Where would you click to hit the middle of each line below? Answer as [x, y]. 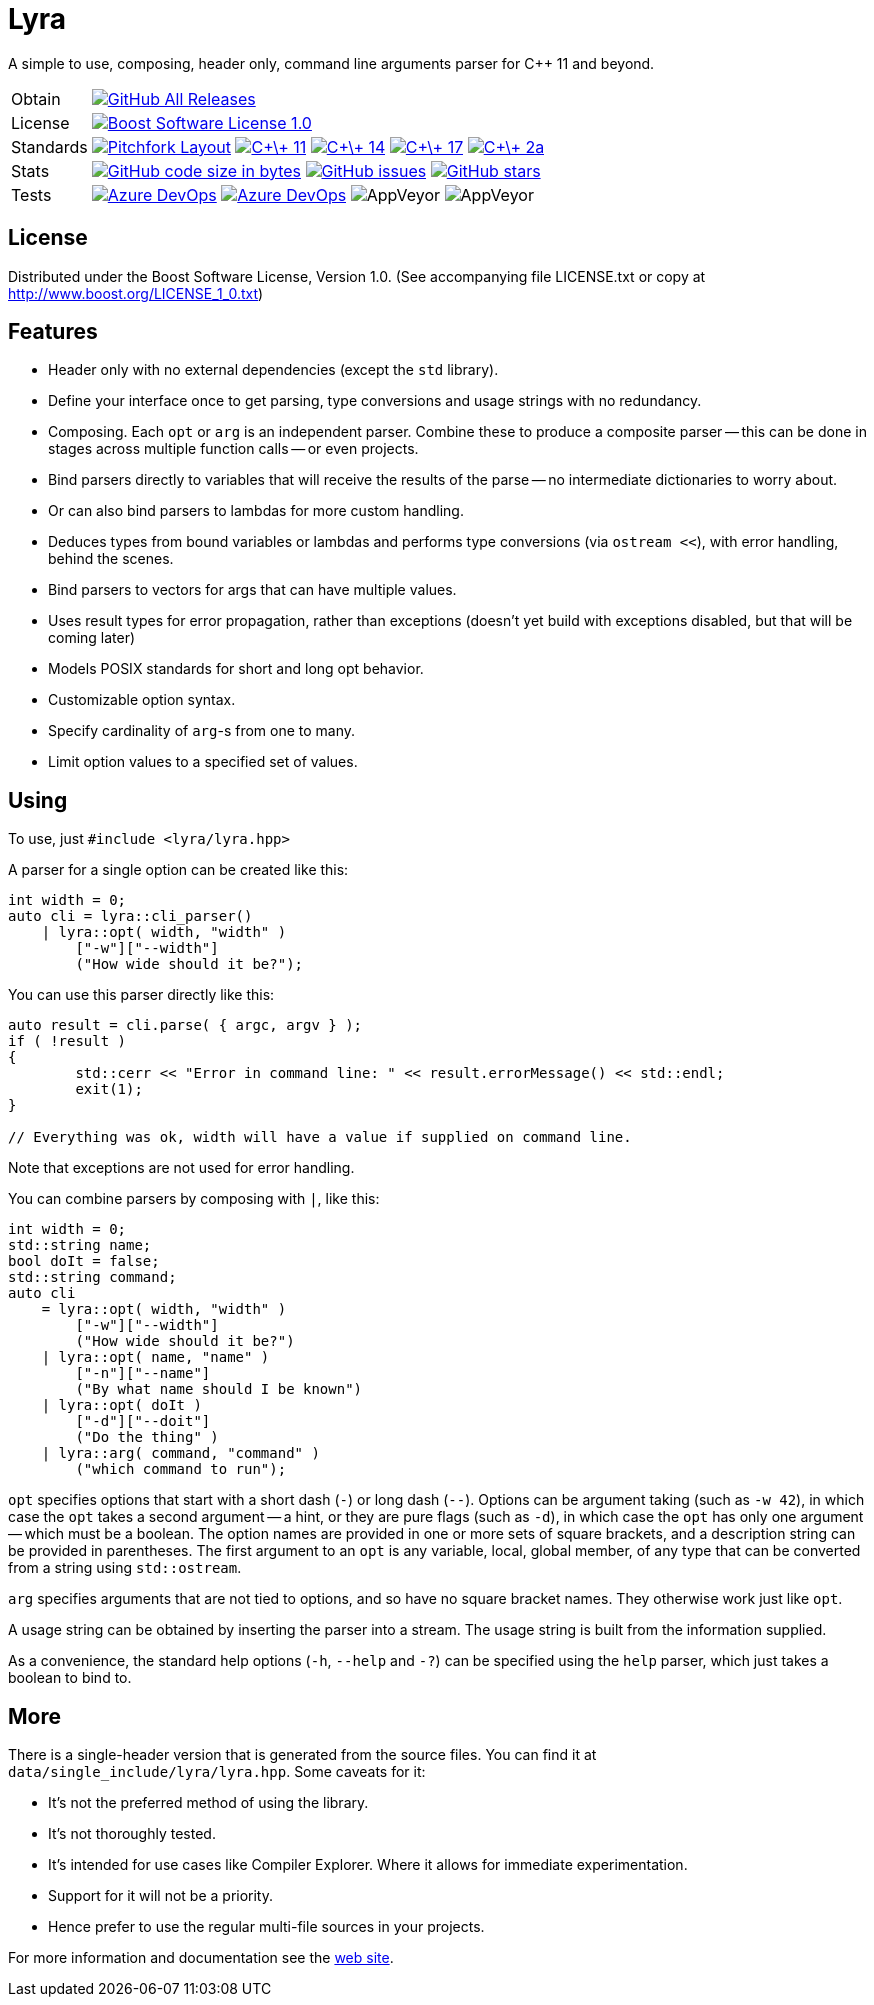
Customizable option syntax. [142, 700]
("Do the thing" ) [147, 1437]
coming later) [92, 638]
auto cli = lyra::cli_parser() [130, 916]
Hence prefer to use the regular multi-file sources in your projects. [266, 1927]
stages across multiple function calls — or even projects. [233, 449]
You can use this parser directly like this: [141, 995]
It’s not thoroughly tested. [132, 1834]
